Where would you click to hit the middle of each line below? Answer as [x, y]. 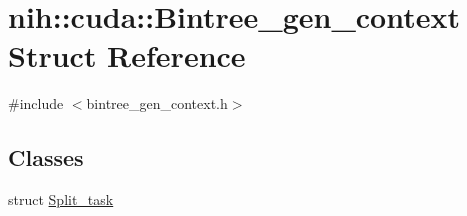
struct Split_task [61, 199]
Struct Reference [127, 55]
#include [36, 103]
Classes [46, 157]
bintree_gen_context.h [157, 103]
